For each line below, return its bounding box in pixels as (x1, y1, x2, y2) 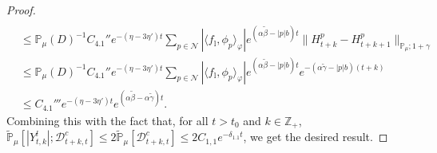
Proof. (6, 2, 36, 18)
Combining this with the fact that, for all (6, 112, 209, 128)
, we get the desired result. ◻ (243, 128, 388, 145)
